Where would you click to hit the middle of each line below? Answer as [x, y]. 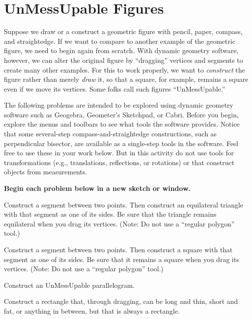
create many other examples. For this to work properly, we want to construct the [125, 69]
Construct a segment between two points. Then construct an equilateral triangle [124, 204]
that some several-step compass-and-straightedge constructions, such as [110, 134]
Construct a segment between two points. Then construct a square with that [118, 249]
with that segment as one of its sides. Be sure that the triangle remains [110, 214]
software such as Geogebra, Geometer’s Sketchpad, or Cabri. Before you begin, [121, 114]
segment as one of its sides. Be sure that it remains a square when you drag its [122, 259]
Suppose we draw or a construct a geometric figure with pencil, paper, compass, [123, 31]
